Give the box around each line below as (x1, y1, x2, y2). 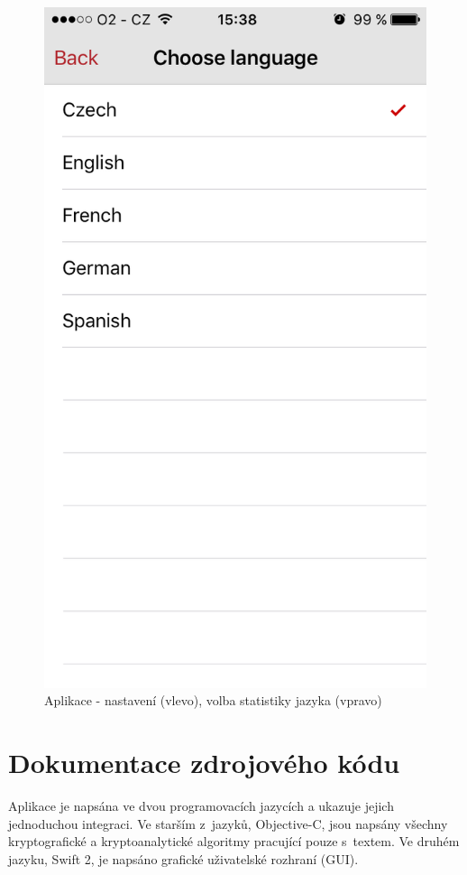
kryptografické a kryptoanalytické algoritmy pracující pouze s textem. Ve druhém (8, 832, 460, 851)
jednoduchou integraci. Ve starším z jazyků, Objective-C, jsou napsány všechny (8, 814, 448, 833)
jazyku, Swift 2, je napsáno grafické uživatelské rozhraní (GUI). (8, 849, 359, 868)
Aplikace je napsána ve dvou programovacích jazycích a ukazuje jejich (8, 796, 394, 815)
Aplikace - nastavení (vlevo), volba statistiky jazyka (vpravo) (44, 691, 382, 710)
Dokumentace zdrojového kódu (8, 744, 400, 781)
